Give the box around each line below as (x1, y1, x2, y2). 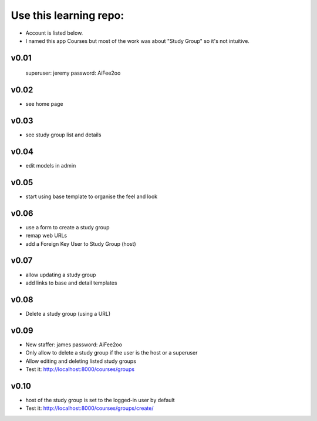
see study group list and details (25, 131, 102, 138)
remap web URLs (25, 232, 68, 239)
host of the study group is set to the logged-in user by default (25, 396, 175, 403)
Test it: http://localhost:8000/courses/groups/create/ (25, 405, 154, 412)
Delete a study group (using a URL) (25, 310, 111, 317)
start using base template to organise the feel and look (25, 193, 158, 200)
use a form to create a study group (25, 223, 110, 230)
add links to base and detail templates (25, 279, 117, 286)
